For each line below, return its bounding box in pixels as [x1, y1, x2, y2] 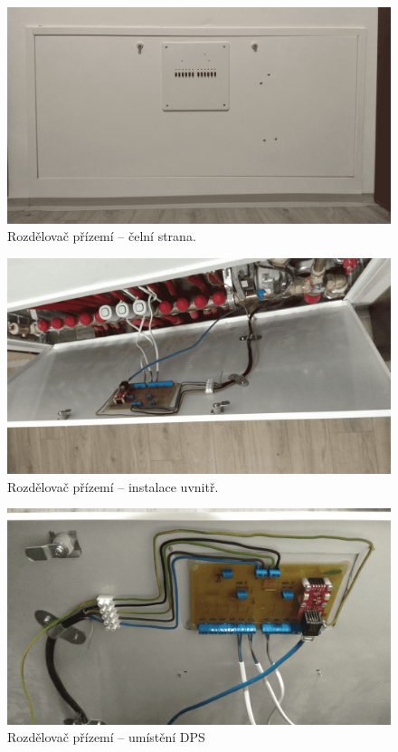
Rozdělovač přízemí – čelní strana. [7, 227, 196, 246]
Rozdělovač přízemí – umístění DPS [7, 728, 205, 747]
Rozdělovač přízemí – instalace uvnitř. [7, 477, 219, 496]
